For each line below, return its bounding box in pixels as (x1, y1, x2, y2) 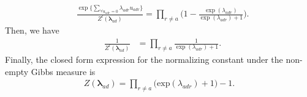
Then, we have (5, 23, 59, 36)
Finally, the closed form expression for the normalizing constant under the (5, 53, 283, 66)
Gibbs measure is (31, 65, 96, 77)
